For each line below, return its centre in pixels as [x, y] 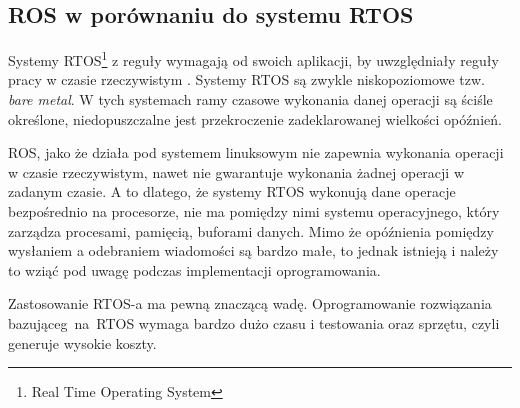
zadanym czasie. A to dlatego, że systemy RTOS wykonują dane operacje [232, 191]
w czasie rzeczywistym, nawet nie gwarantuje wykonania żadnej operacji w [236, 171]
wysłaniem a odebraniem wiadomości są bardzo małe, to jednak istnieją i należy [253, 250]
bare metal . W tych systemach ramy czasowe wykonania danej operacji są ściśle [250, 99]
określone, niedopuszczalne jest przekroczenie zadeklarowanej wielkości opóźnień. [255, 118]
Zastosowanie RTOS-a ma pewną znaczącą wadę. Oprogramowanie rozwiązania [250, 303]
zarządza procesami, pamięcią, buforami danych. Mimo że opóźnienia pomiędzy [251, 230]
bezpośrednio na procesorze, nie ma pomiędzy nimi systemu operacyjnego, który [254, 211]
